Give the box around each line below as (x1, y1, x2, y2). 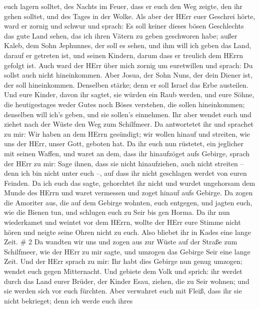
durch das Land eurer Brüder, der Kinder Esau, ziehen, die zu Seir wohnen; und (4, 275, 249, 286)
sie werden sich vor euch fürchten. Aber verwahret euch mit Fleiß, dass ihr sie (4, 285, 242, 296)
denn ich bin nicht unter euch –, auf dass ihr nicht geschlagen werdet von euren (4, 168, 247, 178)
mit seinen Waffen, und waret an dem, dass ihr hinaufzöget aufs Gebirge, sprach (4, 148, 250, 158)
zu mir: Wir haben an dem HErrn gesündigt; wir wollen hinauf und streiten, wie (4, 128, 250, 139)
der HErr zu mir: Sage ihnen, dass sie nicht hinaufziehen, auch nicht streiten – (4, 158, 244, 168)
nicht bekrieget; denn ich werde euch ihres (4, 295, 133, 305)
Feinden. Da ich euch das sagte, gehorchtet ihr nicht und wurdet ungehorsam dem (4, 177, 255, 188)
